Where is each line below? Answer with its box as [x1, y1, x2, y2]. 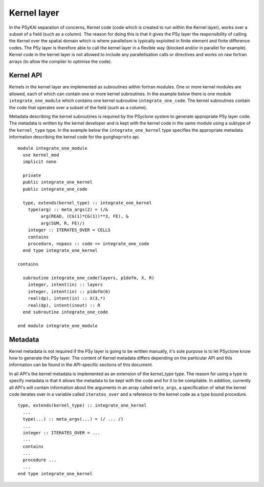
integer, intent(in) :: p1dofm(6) [27, 288, 111, 294]
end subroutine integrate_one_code [22, 309, 109, 315]
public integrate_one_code [22, 186, 88, 192]
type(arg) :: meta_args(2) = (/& [27, 207, 109, 212]
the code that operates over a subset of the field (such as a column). [9, 104, 148, 110]
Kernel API [9, 71, 42, 80]
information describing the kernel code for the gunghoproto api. [9, 134, 140, 140]
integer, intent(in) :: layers [27, 282, 103, 287]
